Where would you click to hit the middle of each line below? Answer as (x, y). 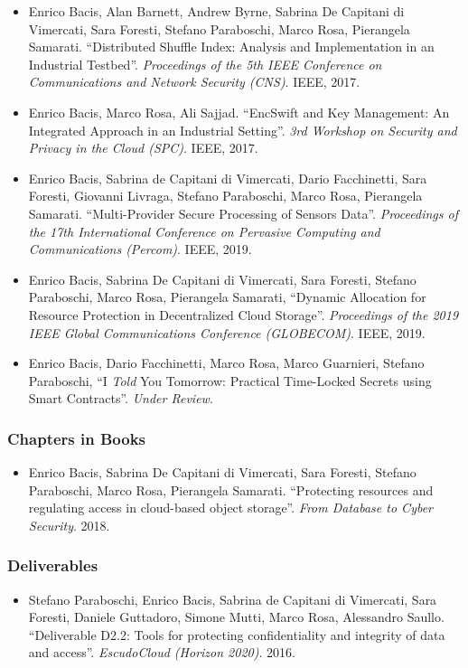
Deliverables (53, 565)
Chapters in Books (77, 438)
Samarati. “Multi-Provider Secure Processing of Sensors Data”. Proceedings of (243, 213)
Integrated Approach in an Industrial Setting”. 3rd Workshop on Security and (243, 130)
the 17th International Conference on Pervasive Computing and (204, 231)
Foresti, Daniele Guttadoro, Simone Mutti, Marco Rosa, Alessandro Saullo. (236, 617)
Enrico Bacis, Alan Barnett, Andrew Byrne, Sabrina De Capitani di (216, 11)
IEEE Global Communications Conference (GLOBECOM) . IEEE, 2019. (227, 332)
